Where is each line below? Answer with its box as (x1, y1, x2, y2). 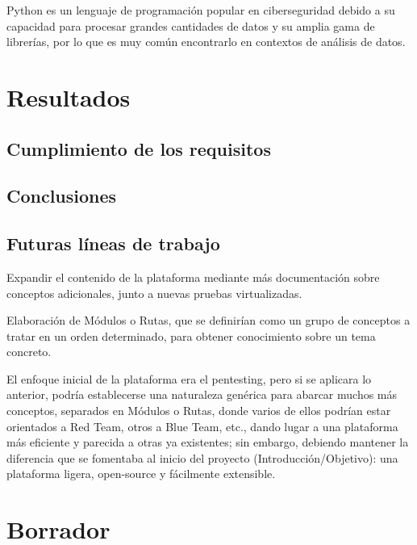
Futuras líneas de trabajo (6, 231, 220, 256)
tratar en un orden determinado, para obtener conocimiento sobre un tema (6, 327, 376, 344)
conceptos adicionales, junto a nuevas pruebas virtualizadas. (6, 284, 302, 301)
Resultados (6, 80, 131, 113)
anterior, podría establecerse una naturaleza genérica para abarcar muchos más (6, 386, 398, 403)
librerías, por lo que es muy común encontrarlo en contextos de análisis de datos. (6, 33, 406, 50)
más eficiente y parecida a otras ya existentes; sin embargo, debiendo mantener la (6, 434, 409, 451)
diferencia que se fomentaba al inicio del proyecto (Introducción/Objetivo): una (6, 449, 398, 466)
